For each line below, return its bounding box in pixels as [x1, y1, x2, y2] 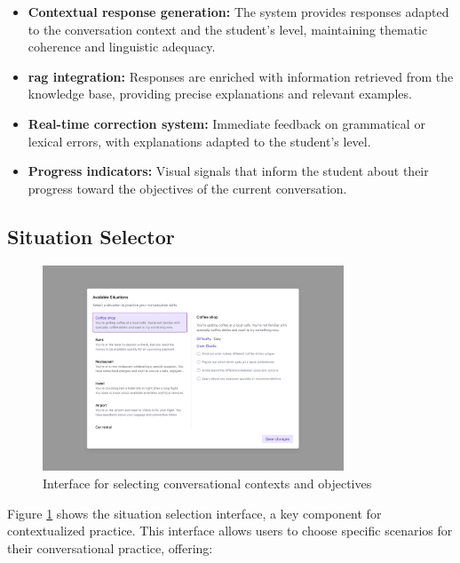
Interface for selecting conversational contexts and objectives [43, 474, 372, 492]
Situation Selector [7, 222, 175, 250]
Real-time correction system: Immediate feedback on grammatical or [28, 114, 425, 132]
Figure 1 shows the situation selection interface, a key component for [7, 504, 382, 522]
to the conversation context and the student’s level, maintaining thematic [28, 20, 428, 38]
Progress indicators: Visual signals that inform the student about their [28, 162, 429, 180]
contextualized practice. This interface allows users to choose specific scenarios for [7, 521, 453, 540]
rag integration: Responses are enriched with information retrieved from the [28, 67, 454, 85]
